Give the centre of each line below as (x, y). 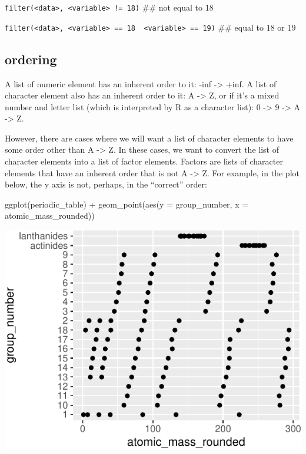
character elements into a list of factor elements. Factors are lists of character (144, 161)
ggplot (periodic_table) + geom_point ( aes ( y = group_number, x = (127, 204)
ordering (31, 59)
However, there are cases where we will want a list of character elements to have (149, 138)
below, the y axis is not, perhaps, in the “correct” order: (106, 184)
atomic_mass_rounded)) (50, 216)
